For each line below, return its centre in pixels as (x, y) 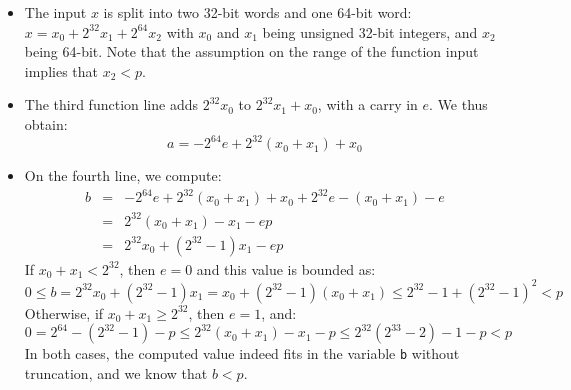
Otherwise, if (64, 312)
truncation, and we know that (116, 373)
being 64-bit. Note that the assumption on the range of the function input (251, 51)
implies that (61, 70)
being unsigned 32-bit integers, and (370, 31)
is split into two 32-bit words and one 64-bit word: (257, 12)
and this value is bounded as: (286, 268)
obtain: (46, 123)
